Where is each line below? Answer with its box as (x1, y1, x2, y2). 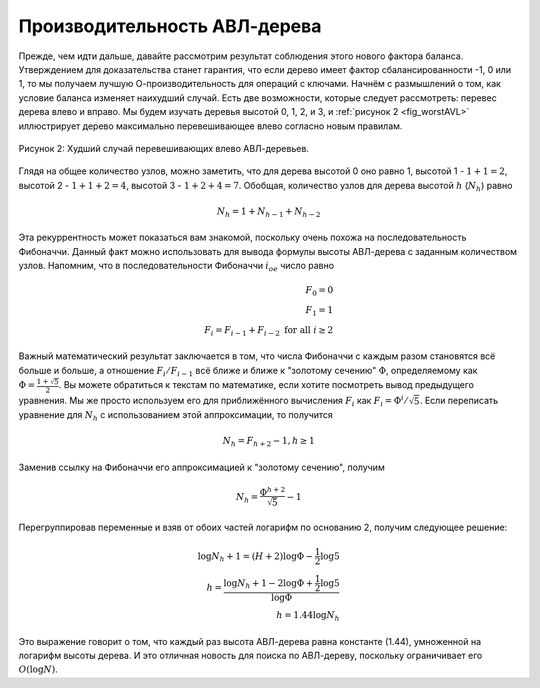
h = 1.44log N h (276, 610, 340, 623)
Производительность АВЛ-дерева (18, 15, 322, 37)
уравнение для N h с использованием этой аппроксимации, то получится (18, 408, 334, 423)
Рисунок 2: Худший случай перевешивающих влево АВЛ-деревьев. (18, 142, 310, 154)
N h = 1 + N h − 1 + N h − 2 (216, 205, 321, 219)
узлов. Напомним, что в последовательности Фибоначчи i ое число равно (18, 260, 335, 274)
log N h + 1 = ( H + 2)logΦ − (197, 550, 314, 564)
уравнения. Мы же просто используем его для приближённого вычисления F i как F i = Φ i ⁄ (18, 393, 407, 409)
